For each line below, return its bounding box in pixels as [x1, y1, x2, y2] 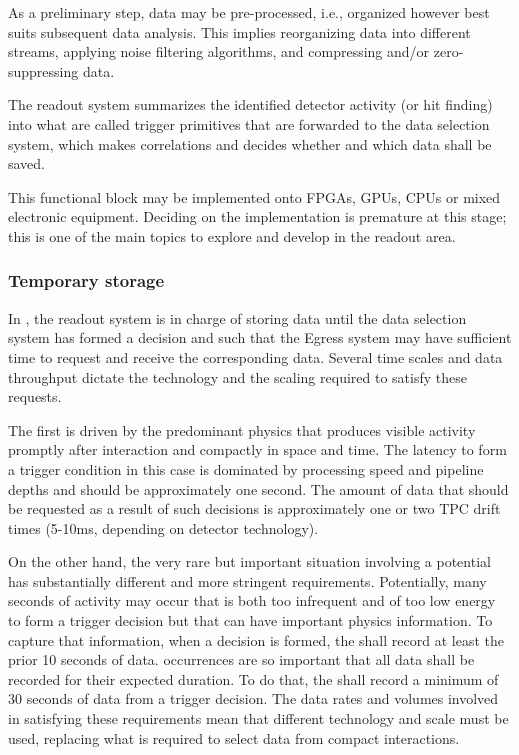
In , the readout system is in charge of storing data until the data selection [8, 307, 467, 328]
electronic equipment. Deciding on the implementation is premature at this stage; [8, 206, 507, 227]
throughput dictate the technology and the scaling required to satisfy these [8, 366, 467, 387]
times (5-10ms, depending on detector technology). [8, 517, 319, 538]
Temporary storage [8, 268, 165, 293]
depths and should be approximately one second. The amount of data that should [8, 478, 509, 499]
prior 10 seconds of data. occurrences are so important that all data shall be [8, 649, 475, 670]
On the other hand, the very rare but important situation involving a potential [8, 551, 491, 572]
